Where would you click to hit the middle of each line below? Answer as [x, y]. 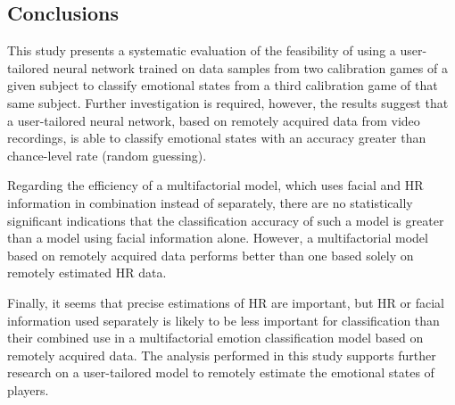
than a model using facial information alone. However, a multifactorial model [218, 238]
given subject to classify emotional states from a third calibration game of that [223, 85]
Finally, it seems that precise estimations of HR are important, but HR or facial [226, 302]
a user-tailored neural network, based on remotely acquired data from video [214, 120]
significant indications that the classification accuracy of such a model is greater [226, 220]
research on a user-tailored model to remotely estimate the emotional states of [221, 372]
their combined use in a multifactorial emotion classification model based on [215, 338]
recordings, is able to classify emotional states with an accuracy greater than [217, 138]
